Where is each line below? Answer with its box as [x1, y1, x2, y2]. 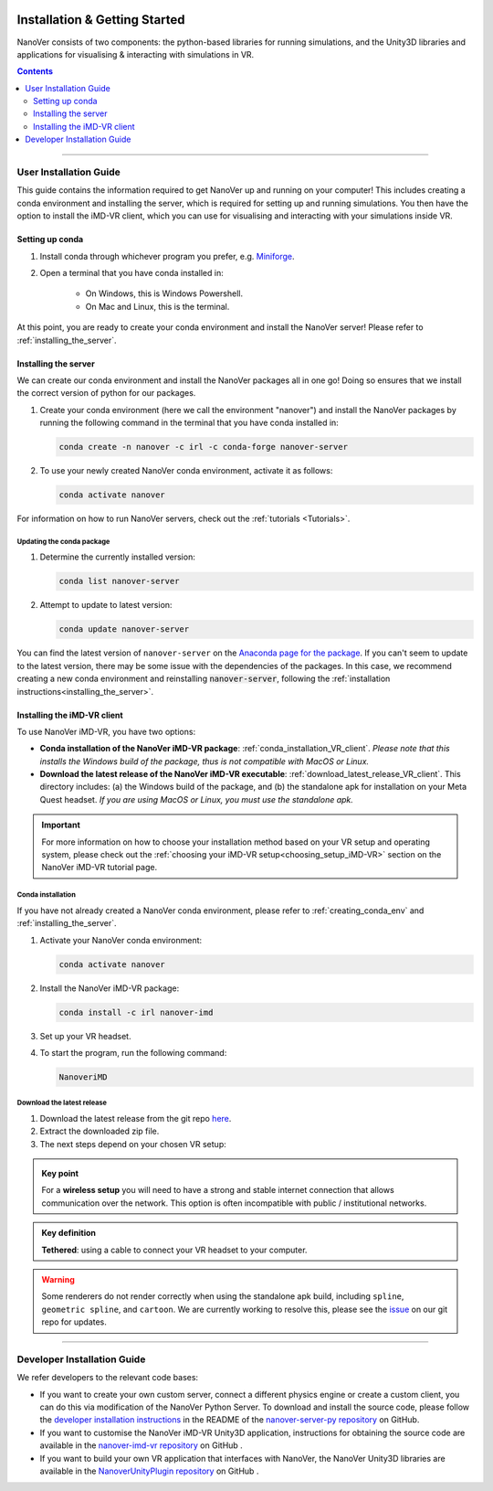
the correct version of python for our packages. [16, 388, 196, 399]
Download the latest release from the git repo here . [39, 1113, 232, 1124]
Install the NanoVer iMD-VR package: [39, 983, 180, 994]
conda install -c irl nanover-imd [58, 1006, 214, 1017]
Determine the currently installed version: [39, 551, 195, 562]
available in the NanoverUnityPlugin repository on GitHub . [39, 1465, 259, 1476]
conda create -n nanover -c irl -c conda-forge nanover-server [58, 442, 349, 453]
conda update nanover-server [58, 624, 190, 634]
